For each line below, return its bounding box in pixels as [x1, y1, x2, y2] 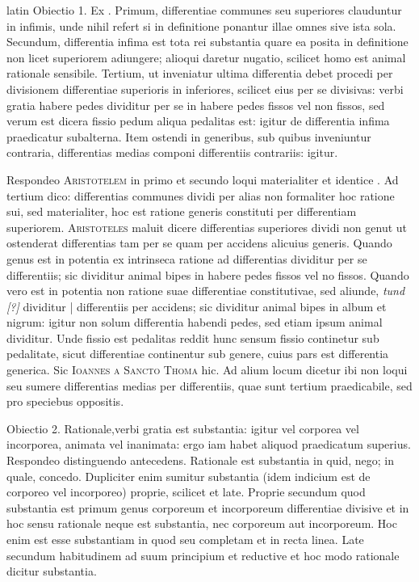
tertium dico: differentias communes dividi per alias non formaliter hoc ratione [6, 187, 395, 204]
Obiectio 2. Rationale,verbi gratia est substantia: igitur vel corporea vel [6, 420, 359, 436]
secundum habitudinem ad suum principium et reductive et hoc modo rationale [6, 546, 400, 563]
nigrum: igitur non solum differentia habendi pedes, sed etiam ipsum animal [6, 314, 383, 331]
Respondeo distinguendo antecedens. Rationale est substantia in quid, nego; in [6, 452, 394, 469]
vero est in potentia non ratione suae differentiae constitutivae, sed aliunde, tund [6, 282, 405, 299]
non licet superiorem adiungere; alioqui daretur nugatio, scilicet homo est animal [6, 48, 406, 65]
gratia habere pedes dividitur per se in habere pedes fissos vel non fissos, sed [6, 96, 385, 113]
